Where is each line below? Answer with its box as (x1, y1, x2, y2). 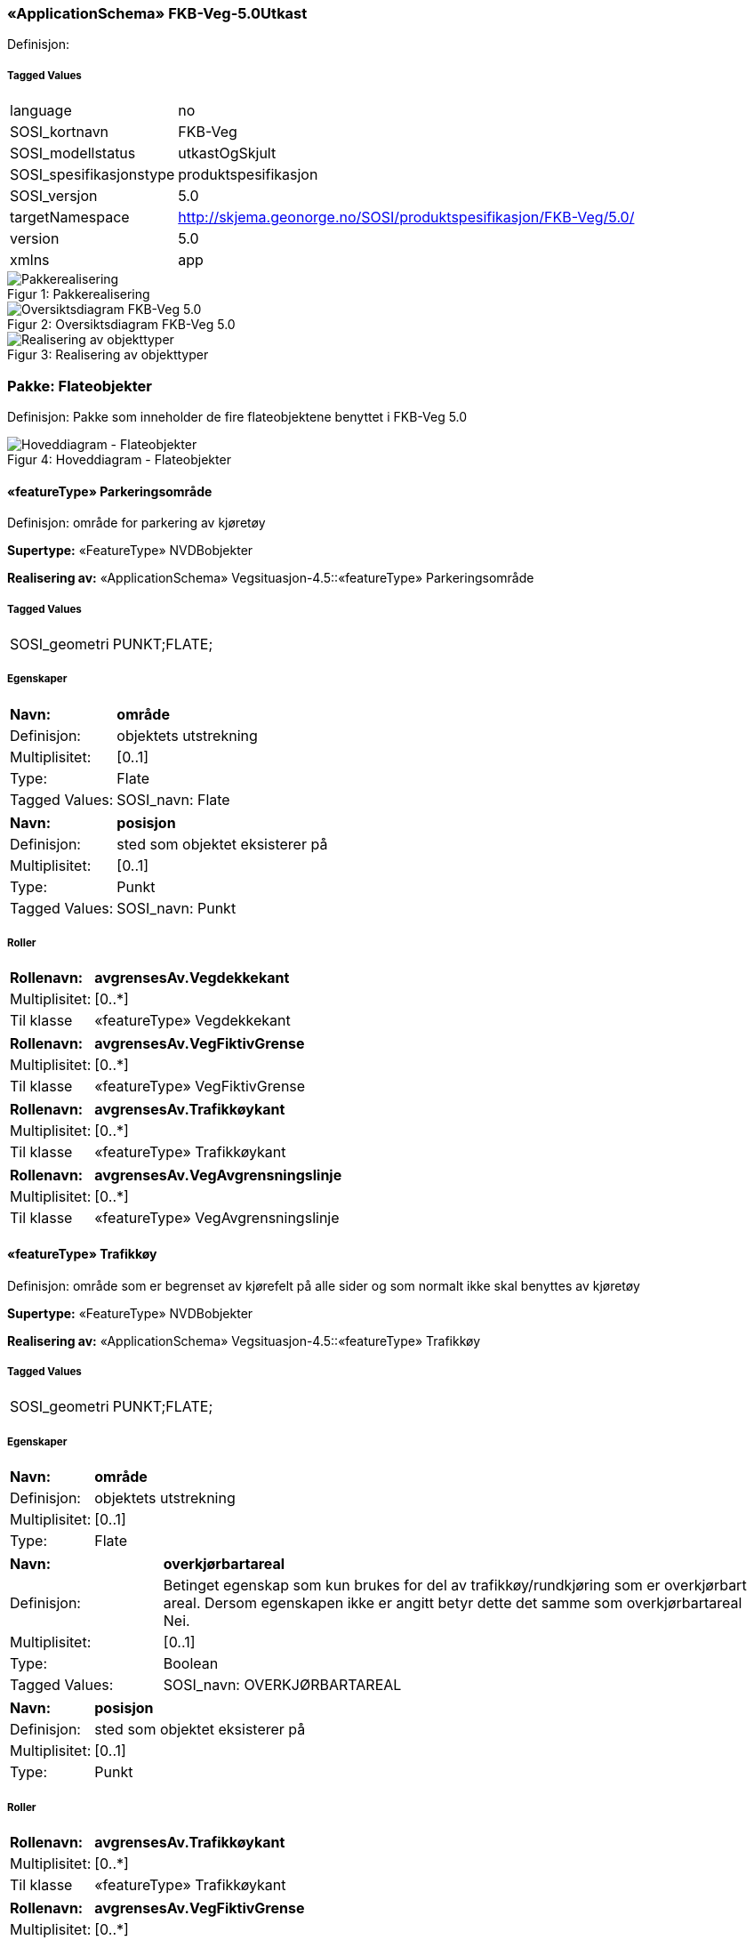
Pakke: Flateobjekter (7, 376, 152, 395)
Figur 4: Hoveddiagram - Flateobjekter (7, 451, 231, 467)
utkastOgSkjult (178, 144, 277, 163)
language (10, 101, 72, 120)
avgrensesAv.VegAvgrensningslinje (94, 1166, 342, 1185)
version (10, 229, 60, 248)
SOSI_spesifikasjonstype (10, 165, 175, 184)
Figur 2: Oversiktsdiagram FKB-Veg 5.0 (7, 317, 236, 333)
